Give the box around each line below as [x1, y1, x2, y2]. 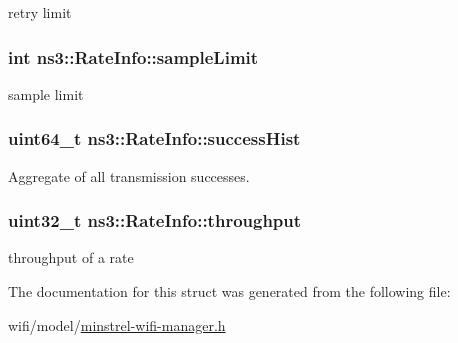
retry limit [8, 2, 72, 22]
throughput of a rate [8, 247, 134, 268]
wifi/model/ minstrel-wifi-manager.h [8, 314, 226, 335]
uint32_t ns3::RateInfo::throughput [8, 208, 302, 233]
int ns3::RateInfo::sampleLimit [8, 44, 259, 69]
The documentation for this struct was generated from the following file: [8, 281, 451, 302]
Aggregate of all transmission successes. [8, 165, 250, 186]
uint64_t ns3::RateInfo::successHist [8, 126, 301, 151]
